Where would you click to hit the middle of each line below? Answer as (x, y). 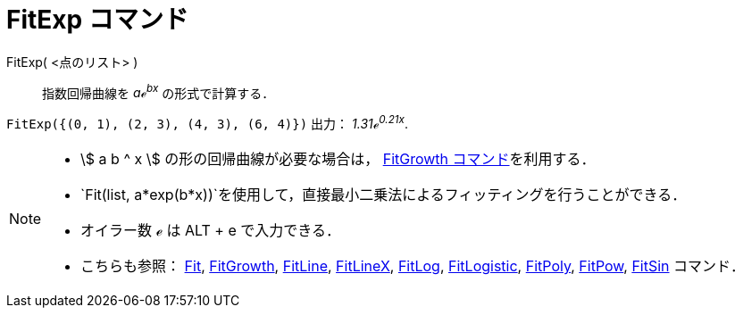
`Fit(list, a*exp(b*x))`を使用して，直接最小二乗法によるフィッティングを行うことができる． (384, 195)
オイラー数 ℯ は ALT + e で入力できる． (210, 231)
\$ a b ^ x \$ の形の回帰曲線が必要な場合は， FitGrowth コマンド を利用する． (338, 159)
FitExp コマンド (97, 20)
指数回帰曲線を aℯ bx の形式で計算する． (159, 91)
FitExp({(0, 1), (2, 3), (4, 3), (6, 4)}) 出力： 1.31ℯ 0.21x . (207, 123)
